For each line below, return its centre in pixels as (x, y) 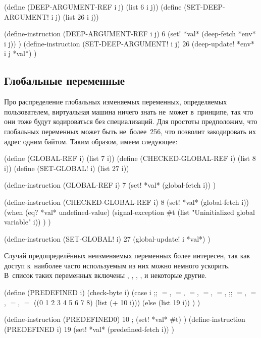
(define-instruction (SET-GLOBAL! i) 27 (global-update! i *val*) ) (107, 238)
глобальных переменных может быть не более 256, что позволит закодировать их (130, 131)
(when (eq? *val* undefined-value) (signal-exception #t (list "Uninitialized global (129, 212)
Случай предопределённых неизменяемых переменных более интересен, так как (127, 256)
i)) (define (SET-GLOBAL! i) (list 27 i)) (67, 168)
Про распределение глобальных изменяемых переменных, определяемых (116, 102)
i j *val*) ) (20, 53)
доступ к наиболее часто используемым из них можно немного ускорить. (117, 265)
